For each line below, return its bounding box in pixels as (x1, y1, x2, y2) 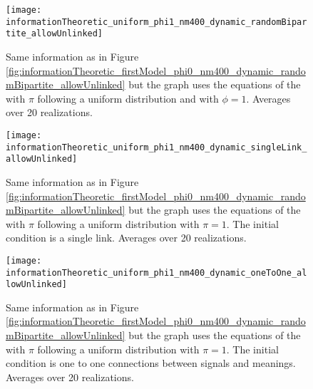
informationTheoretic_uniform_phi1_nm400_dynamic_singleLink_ (6, 142, 307, 152)
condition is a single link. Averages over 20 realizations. (6, 230, 247, 245)
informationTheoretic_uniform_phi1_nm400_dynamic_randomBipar (6, 16, 307, 27)
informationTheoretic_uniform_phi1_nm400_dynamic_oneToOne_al (6, 267, 307, 278)
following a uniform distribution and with (37, 90, 219, 105)
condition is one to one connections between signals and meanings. (6, 356, 296, 370)
